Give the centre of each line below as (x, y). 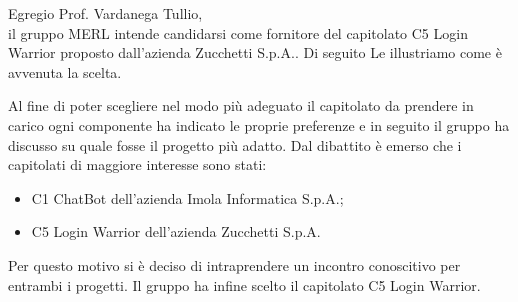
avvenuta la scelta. (65, 71)
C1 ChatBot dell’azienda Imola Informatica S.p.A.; (187, 197)
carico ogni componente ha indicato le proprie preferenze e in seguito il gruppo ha (259, 124)
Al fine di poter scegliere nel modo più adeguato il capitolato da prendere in (241, 105)
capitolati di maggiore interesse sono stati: (137, 164)
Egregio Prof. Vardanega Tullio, (105, 13)
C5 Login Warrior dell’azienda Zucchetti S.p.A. (176, 231)
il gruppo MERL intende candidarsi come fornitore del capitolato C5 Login (238, 32)
